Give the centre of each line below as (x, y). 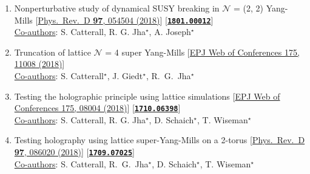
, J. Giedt (125, 76)
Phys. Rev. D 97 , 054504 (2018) (99, 20)
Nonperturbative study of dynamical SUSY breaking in (117, 8)
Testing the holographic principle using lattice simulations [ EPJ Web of (147, 96)
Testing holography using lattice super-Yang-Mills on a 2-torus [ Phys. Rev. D (160, 140)
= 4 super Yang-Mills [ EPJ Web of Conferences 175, (202, 52)
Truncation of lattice (52, 52)
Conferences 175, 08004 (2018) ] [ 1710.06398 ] (97, 108)
